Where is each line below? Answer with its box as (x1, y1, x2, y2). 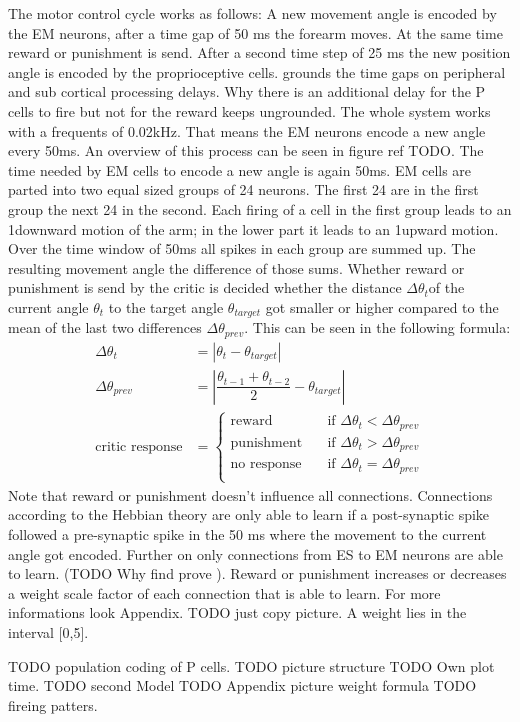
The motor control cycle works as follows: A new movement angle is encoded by (8, 3, 497, 23)
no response (230, 457, 302, 472)
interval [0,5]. (8, 622, 89, 643)
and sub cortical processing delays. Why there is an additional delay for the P (8, 81, 486, 102)
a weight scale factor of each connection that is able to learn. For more (8, 582, 441, 603)
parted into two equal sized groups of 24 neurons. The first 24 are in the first (8, 179, 479, 200)
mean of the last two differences (8, 317, 202, 338)
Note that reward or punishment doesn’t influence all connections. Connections (8, 484, 493, 505)
